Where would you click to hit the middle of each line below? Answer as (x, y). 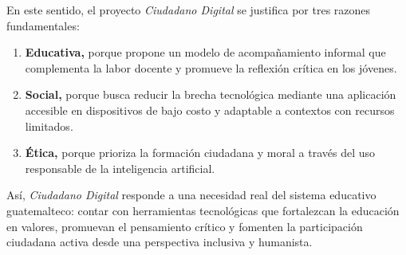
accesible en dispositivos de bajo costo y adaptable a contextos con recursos (210, 110)
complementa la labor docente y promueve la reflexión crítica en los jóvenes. (211, 67)
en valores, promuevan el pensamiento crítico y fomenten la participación (185, 226)
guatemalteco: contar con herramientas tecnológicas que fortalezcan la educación (203, 210)
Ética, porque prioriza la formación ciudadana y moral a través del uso (200, 153)
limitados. (49, 126)
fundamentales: (43, 25)
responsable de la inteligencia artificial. (120, 168)
